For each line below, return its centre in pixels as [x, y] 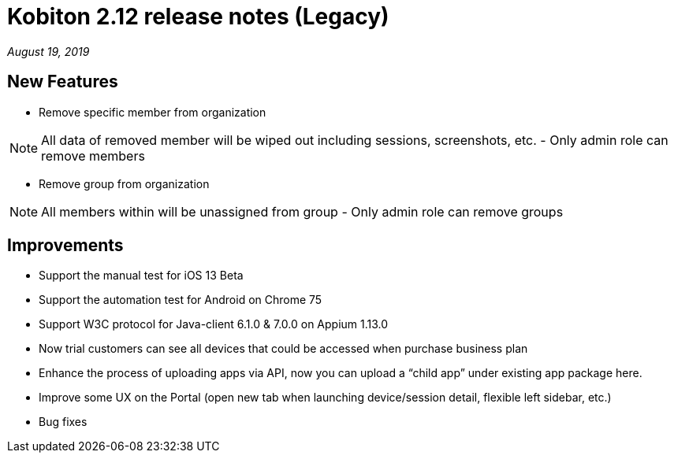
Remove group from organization [124, 183]
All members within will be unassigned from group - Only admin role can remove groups [302, 211]
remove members [93, 155]
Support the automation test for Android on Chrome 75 [181, 300]
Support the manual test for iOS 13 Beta [141, 276]
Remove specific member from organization [153, 112]
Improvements [65, 246]
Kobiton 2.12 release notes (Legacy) [198, 17]
